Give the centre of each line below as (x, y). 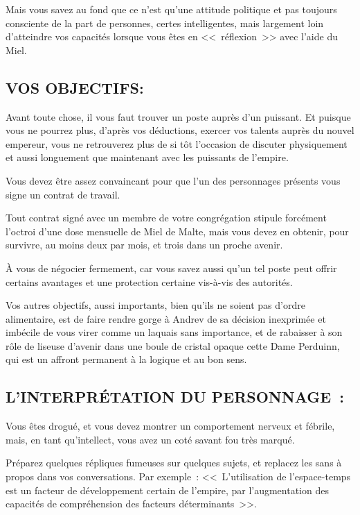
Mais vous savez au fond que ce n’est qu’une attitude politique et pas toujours (171, 9)
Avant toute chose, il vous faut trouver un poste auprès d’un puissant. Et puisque (178, 116)
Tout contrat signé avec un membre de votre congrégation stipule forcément (166, 218)
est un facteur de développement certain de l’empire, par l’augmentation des (167, 490)
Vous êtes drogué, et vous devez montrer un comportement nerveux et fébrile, (170, 426)
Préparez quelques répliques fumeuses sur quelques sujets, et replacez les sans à (174, 463)
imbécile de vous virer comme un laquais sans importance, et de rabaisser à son (174, 332)
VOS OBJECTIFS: (75, 87)
